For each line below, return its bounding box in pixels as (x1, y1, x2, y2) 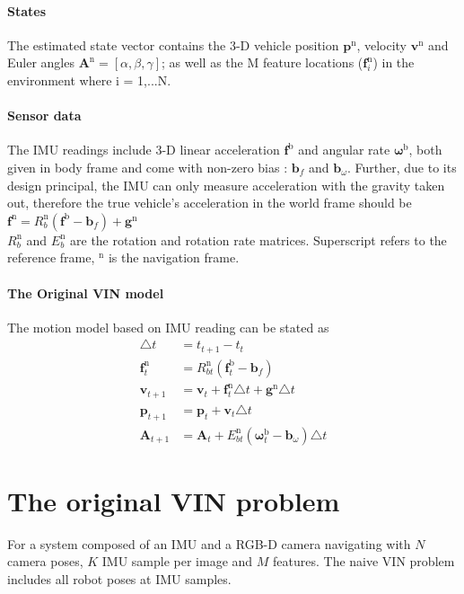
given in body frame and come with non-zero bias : (7, 157, 288, 176)
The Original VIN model (7, 283, 164, 302)
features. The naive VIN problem (273, 552, 455, 571)
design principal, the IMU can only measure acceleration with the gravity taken (7, 175, 445, 194)
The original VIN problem (7, 482, 340, 519)
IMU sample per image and (101, 552, 253, 571)
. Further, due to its (347, 157, 457, 176)
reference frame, (7, 248, 95, 267)
